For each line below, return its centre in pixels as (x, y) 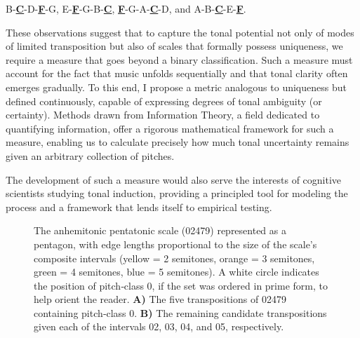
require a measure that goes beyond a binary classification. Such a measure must (179, 59)
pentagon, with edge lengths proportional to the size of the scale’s (175, 244)
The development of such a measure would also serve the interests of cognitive (174, 179)
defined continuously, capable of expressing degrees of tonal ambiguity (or (164, 101)
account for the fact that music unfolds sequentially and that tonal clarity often (177, 73)
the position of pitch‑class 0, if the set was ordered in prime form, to (181, 285)
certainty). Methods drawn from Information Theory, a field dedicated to (163, 115)
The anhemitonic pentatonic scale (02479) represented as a (160, 230)
